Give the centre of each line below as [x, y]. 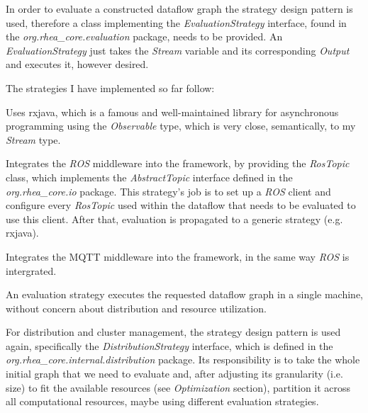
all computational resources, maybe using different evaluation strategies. [162, 401]
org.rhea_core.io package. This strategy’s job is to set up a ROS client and [168, 191]
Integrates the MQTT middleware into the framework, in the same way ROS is [178, 256]
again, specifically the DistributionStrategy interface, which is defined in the [169, 345]
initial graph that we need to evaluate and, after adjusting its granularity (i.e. [174, 374]
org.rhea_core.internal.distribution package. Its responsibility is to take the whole [183, 360]
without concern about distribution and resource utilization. [136, 308]
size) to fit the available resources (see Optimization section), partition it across [178, 387]
